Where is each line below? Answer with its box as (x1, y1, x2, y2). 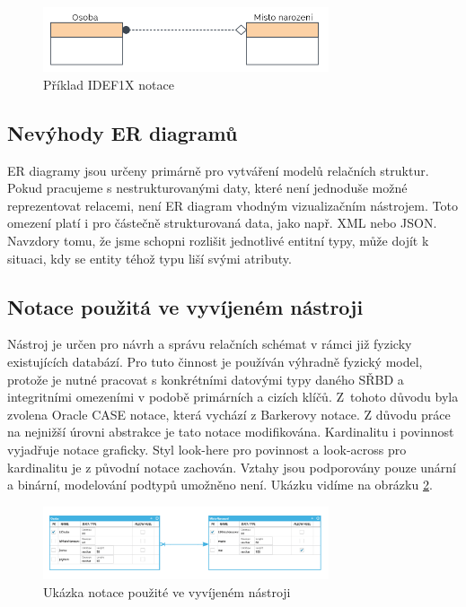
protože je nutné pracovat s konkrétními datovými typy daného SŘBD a (7, 369, 404, 388)
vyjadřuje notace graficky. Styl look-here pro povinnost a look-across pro (7, 440, 407, 458)
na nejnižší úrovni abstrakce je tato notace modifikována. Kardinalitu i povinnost (7, 422, 454, 441)
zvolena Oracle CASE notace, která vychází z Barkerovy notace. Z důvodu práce (7, 404, 451, 423)
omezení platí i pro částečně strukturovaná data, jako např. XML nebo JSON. (7, 213, 437, 232)
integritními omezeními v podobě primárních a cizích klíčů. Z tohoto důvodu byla (7, 387, 459, 406)
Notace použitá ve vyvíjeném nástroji (7, 292, 364, 320)
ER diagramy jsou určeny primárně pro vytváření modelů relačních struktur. (7, 160, 429, 179)
